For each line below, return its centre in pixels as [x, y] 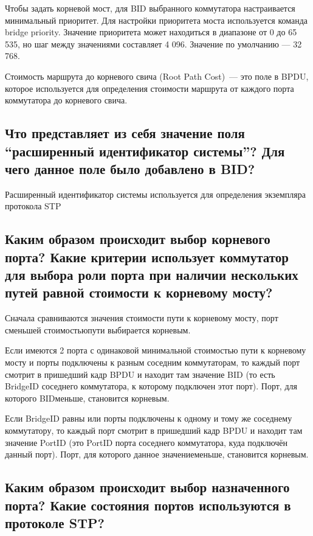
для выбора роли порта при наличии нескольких [152, 275]
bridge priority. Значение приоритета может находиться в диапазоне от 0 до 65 [151, 32]
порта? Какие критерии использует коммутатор [147, 256]
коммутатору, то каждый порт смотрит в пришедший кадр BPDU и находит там [154, 430]
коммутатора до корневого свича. [66, 100]
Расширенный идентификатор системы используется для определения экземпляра [155, 194]
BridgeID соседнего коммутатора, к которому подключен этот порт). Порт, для [151, 386]
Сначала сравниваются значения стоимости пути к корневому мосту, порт [142, 318]
